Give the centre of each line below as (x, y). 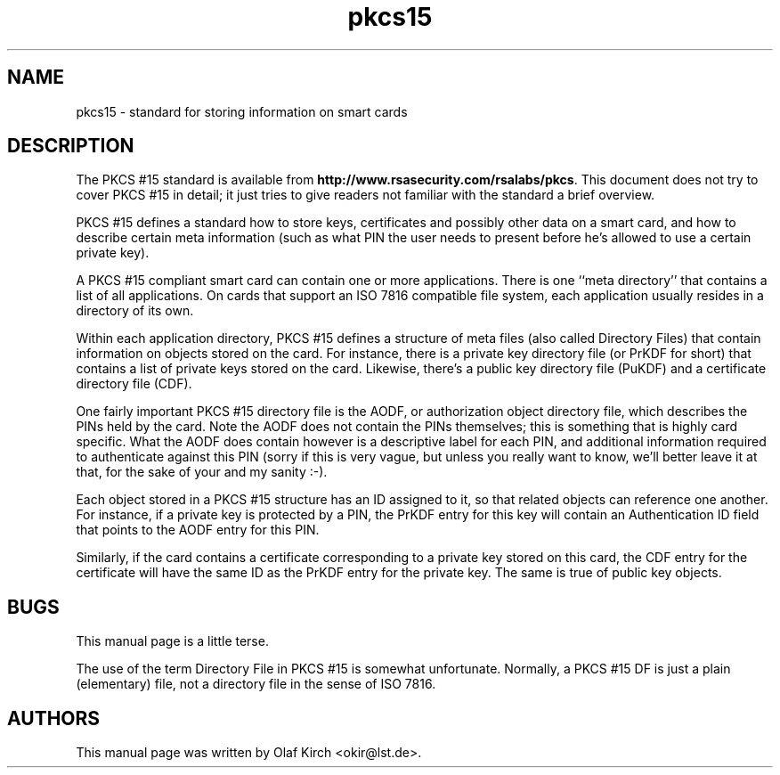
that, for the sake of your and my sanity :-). (202, 472)
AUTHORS (54, 718)
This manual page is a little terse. (172, 641)
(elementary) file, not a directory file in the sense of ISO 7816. (256, 684)
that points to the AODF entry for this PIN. (198, 530)
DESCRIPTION (71, 146)
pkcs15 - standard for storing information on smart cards (242, 111)
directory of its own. (135, 311)
